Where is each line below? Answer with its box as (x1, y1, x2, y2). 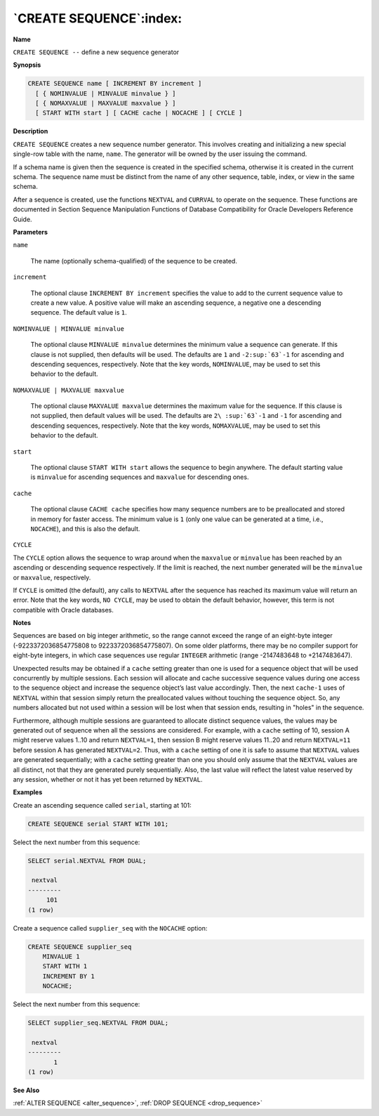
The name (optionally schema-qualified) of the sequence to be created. (30, 256, 238, 265)
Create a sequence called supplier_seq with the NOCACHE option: (13, 924, 208, 932)
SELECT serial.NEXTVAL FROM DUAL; (27, 857, 147, 865)
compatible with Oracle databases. (13, 605, 114, 614)
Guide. (13, 215, 32, 223)
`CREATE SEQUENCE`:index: (13, 11, 182, 26)
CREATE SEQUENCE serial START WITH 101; (27, 820, 168, 828)
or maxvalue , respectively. (13, 573, 91, 582)
